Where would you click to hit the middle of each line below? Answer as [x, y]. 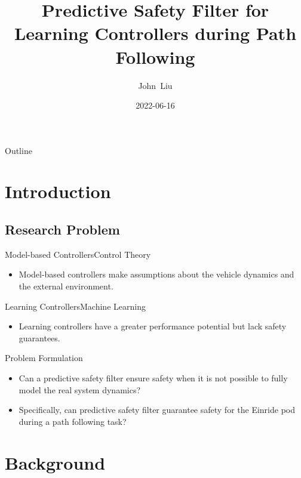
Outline [19, 150]
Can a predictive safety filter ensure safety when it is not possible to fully [153, 378]
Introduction [58, 191]
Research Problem [62, 229]
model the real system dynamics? [80, 389]
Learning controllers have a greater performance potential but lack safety [153, 326]
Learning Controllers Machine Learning [75, 306]
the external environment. [66, 286]
